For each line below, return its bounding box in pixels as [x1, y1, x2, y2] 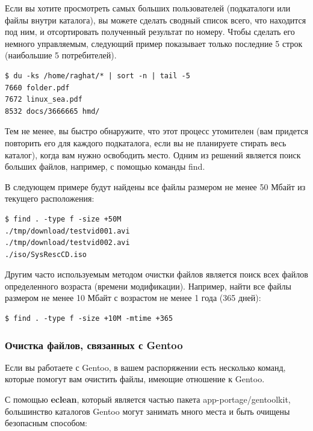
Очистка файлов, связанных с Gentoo [5, 337, 183, 352]
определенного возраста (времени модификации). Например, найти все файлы [5, 279, 291, 292]
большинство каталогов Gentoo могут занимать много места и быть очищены [5, 405, 290, 417]
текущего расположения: [5, 192, 95, 205]
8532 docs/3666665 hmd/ [5, 107, 100, 116]
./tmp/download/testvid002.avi [5, 238, 130, 247]
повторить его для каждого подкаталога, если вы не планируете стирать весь [5, 136, 287, 149]
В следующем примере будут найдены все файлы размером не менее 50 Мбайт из [5, 180, 306, 193]
